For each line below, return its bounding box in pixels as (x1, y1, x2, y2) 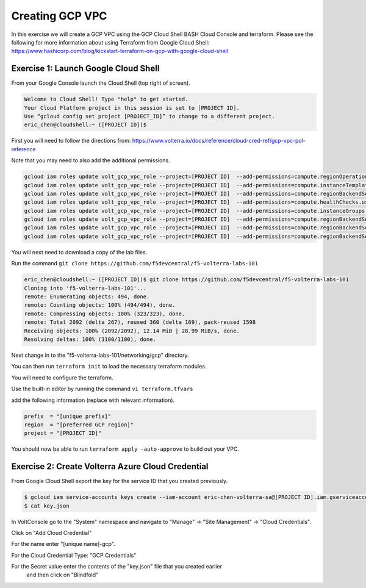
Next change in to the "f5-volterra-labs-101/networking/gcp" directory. (11, 351, 189, 359)
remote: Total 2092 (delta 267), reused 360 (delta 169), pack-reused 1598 (24, 319, 256, 326)
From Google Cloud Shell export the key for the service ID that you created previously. (11, 478, 228, 485)
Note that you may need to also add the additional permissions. (11, 157, 170, 164)
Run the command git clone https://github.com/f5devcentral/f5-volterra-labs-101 (11, 260, 259, 267)
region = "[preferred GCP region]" (24, 421, 134, 428)
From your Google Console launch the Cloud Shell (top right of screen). (11, 79, 190, 87)
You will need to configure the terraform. (11, 374, 113, 381)
